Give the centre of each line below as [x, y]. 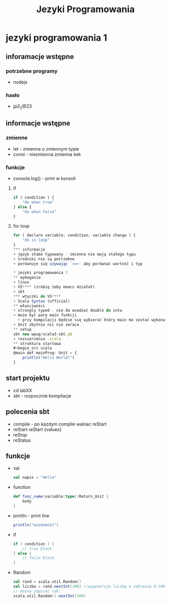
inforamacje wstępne [40, 57]
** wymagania [27, 277]
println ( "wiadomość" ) [36, 525]
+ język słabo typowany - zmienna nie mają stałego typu [74, 254]
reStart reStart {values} [37, 429]
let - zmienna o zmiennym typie [46, 149]
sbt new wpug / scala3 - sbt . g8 [42, 334]
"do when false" [39, 211]
